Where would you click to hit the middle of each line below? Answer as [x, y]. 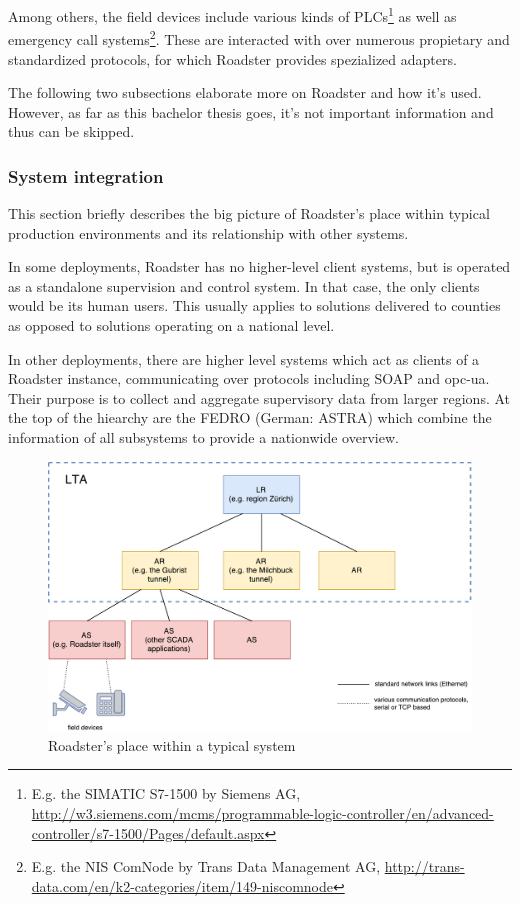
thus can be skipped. [71, 131]
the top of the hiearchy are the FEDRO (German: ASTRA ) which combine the [250, 417]
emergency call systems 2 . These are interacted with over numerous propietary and [259, 37]
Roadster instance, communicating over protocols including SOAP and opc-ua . [249, 378]
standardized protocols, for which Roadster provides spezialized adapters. [232, 58]
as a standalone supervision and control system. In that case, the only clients [244, 285]
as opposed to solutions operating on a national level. [171, 325]
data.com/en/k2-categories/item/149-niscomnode [182, 885]
